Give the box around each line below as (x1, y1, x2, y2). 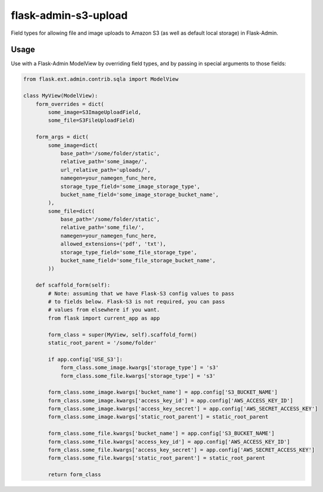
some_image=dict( (48, 142, 98, 148)
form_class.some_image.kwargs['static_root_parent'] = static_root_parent (48, 414, 269, 420)
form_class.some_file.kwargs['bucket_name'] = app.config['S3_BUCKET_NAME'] (48, 430, 275, 437)
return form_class (48, 471, 101, 478)
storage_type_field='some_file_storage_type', (60, 249, 197, 255)
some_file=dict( (48, 208, 95, 214)
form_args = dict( (35, 134, 89, 141)
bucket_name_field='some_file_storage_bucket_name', (60, 257, 216, 264)
